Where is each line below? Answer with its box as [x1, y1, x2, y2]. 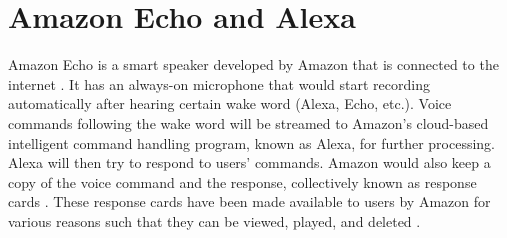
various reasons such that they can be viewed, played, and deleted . [8, 210, 421, 231]
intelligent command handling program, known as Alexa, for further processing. [8, 132, 496, 153]
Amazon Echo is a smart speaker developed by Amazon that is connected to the [8, 54, 499, 75]
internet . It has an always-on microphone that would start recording [8, 73, 430, 94]
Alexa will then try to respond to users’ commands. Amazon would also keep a [8, 152, 491, 173]
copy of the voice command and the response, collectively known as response [8, 171, 477, 192]
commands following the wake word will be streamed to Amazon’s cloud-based [8, 112, 489, 133]
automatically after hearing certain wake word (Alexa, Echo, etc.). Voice [8, 93, 452, 114]
